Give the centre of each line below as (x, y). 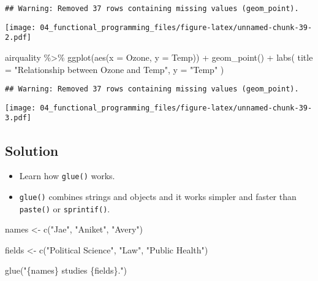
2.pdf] (18, 38)
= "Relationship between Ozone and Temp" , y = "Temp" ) (115, 69)
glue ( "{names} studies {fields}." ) (66, 270)
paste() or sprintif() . (65, 208)
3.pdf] (18, 118)
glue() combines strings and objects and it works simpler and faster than (158, 196)
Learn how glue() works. (67, 176)
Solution (32, 150)
